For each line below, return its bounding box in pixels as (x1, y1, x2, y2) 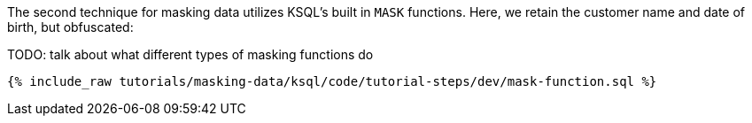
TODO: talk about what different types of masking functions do (7, 47, 374, 62)
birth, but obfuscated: (7, 19, 134, 35)
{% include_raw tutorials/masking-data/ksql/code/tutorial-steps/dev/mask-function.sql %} (7, 74, 657, 88)
